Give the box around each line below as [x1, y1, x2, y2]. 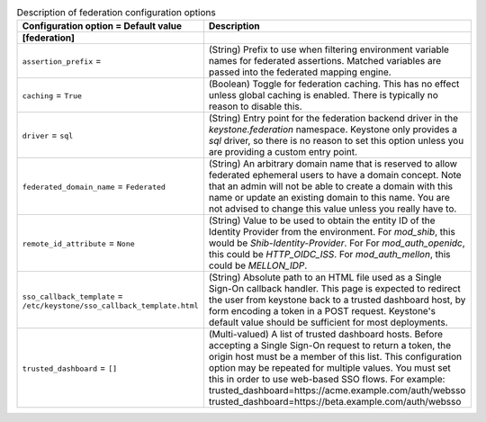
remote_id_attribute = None [22, 237, 135, 249]
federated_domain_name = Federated [22, 180, 166, 193]
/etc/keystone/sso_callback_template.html [22, 301, 199, 310]
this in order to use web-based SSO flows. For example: [208, 373, 445, 386]
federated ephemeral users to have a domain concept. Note [208, 169, 463, 182]
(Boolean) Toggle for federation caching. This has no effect [208, 77, 460, 90]
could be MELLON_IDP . [208, 259, 308, 272]
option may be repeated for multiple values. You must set [208, 362, 451, 374]
